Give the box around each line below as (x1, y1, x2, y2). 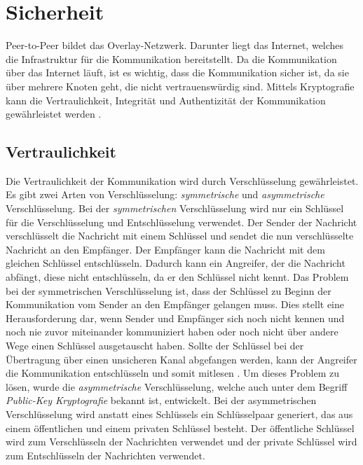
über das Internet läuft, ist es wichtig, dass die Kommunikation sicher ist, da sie (6, 65, 349, 80)
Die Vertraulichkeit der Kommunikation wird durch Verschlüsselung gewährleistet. (6, 173, 359, 188)
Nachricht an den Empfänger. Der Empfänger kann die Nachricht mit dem (6, 242, 325, 256)
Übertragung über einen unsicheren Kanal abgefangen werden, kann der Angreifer (6, 352, 357, 366)
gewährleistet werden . (6, 106, 102, 121)
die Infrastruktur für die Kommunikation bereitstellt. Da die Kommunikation (6, 51, 337, 66)
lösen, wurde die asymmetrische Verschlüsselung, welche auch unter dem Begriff (6, 379, 348, 394)
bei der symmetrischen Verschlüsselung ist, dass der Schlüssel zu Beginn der (6, 283, 331, 298)
